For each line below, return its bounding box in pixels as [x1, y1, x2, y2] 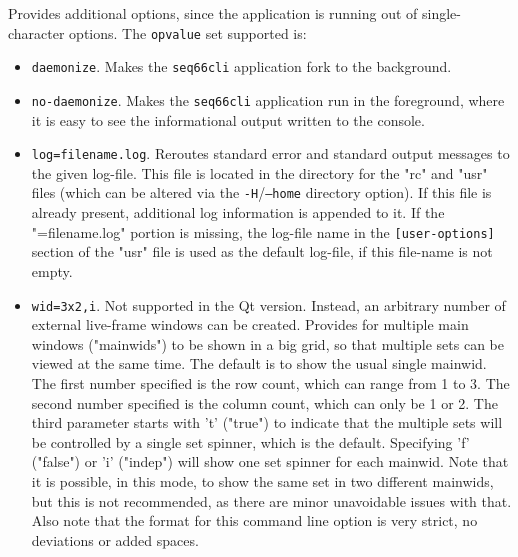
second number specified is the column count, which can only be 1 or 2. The [31, 392, 498, 413]
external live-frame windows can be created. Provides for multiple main [31, 314, 469, 335]
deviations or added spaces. [31, 529, 199, 550]
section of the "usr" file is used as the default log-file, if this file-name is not [31, 241, 493, 262]
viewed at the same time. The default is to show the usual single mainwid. [31, 353, 487, 374]
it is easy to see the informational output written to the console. [31, 109, 425, 130]
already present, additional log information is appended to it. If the [31, 202, 445, 223]
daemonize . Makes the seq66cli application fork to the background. [31, 56, 452, 77]
